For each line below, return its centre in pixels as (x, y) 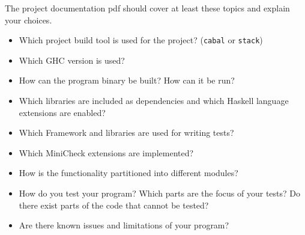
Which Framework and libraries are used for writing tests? (126, 133)
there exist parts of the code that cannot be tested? (114, 205)
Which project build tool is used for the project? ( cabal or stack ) (141, 40)
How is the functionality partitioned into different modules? (128, 173)
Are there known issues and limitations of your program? (124, 225)
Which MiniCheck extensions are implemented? (106, 152)
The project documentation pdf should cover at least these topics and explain (147, 8)
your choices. (29, 20)
